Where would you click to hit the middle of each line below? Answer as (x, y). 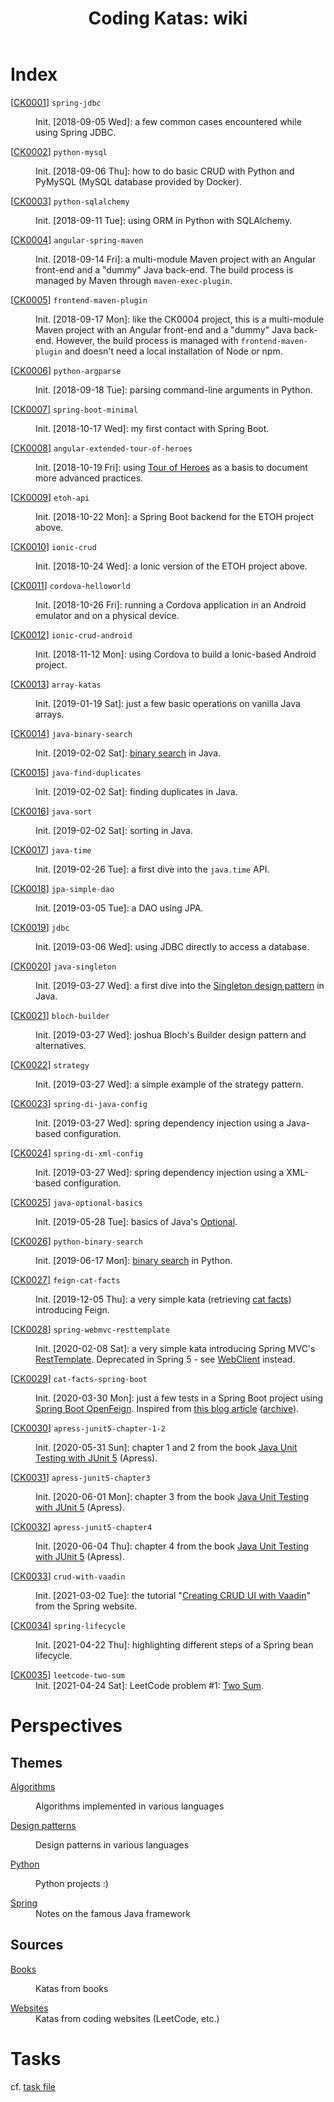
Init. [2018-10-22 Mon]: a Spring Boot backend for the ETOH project (174, 516)
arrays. (50, 714)
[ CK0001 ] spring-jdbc (56, 102)
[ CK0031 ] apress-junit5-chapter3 (80, 1477)
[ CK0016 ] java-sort (51, 811)
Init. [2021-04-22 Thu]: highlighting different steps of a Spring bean (174, 1644)
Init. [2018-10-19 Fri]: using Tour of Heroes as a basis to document (171, 467)
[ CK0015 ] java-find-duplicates (76, 772)
